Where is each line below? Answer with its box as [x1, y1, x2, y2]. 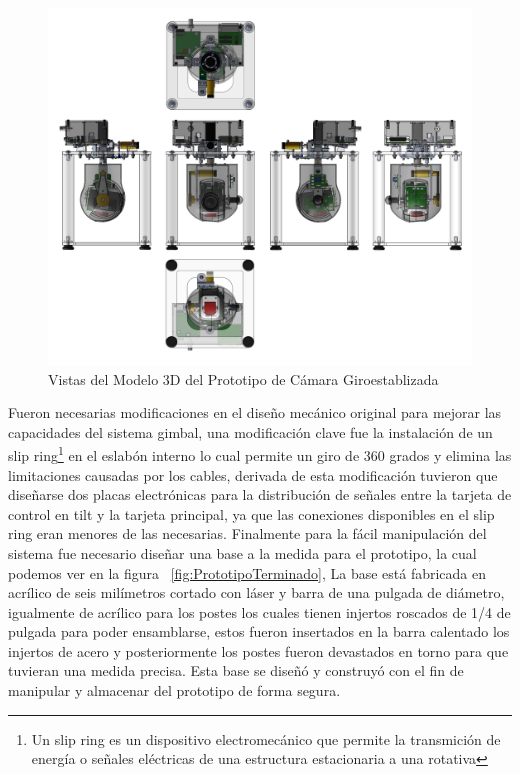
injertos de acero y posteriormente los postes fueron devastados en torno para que [8, 640, 509, 661]
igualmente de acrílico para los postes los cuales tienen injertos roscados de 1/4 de [8, 601, 511, 622]
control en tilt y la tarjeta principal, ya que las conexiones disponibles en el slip [8, 503, 495, 524]
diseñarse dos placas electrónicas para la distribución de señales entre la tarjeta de [8, 484, 512, 505]
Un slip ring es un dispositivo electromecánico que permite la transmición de [31, 728, 501, 749]
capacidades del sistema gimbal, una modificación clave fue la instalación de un [8, 421, 493, 442]
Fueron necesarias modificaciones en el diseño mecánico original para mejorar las [8, 402, 502, 423]
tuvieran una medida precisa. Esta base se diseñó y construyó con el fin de [8, 660, 464, 681]
